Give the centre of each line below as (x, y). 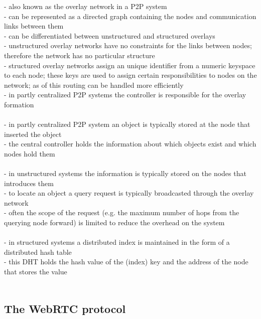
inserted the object (33, 134)
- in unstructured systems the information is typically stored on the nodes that (125, 173)
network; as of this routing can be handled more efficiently (94, 85)
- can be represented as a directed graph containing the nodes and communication (130, 16)
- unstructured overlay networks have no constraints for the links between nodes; (128, 45)
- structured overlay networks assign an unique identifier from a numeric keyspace (130, 65)
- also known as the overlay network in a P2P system (86, 6)
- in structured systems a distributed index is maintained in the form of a (117, 242)
